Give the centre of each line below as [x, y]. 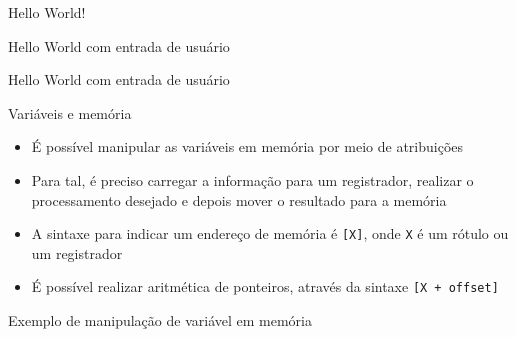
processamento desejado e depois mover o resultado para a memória [239, 199]
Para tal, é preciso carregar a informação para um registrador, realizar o [252, 179]
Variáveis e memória [70, 112]
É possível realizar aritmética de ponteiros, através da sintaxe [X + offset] [265, 286]
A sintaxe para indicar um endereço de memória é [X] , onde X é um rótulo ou [270, 233]
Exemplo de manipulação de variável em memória [160, 320]
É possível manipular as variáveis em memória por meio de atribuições [247, 146]
